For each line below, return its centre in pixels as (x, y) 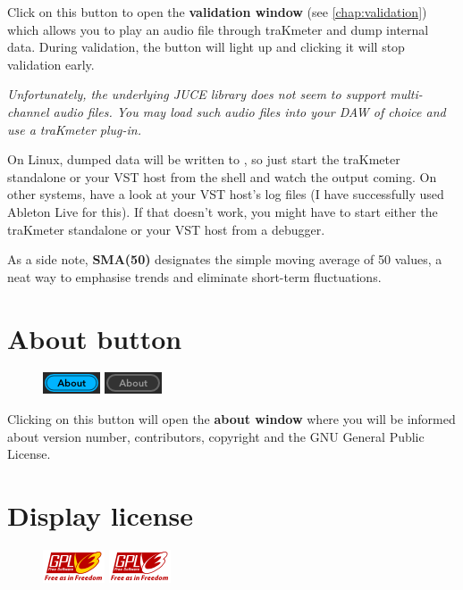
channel (28, 111)
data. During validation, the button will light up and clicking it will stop (206, 47)
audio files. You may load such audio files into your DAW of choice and (249, 111)
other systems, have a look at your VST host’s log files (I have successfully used (226, 194)
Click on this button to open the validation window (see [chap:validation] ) (217, 12)
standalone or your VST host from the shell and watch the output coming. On (222, 176)
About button (95, 338)
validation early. (51, 64)
